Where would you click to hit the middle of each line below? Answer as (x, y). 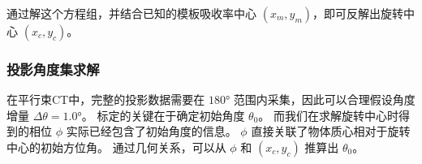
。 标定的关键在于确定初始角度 (163, 115)
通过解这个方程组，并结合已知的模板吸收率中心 (131, 13)
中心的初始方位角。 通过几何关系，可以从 (116, 147)
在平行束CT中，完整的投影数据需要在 (106, 99)
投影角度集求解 (53, 69)
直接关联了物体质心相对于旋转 (331, 131)
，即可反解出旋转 (358, 13)
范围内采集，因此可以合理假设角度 (324, 99)
